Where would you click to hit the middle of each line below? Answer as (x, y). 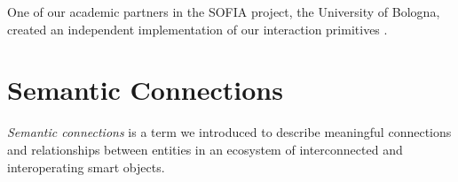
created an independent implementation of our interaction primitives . (197, 29)
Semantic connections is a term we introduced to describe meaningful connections (229, 132)
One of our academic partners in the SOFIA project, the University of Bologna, (224, 11)
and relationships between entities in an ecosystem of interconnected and (205, 149)
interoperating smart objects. (86, 167)
